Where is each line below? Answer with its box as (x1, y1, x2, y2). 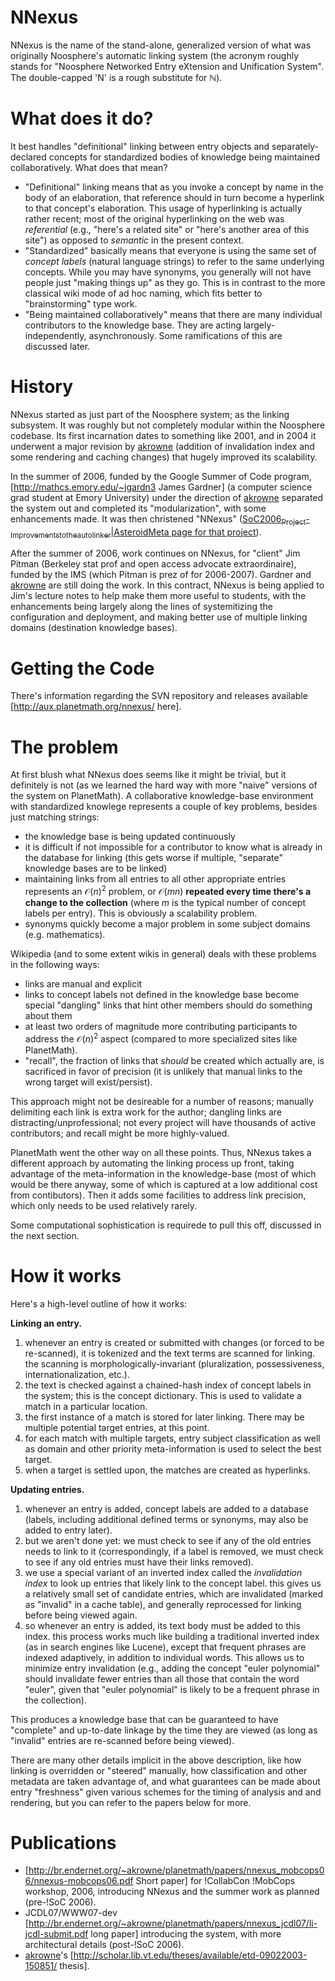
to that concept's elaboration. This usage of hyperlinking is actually (24, 202, 303, 214)
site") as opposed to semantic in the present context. (24, 234, 245, 246)
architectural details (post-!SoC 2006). (24, 1939, 185, 1951)
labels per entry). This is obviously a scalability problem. (24, 907, 258, 919)
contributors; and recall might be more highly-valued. (10, 1127, 230, 1139)
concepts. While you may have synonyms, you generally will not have (24, 266, 312, 278)
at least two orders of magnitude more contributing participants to (24, 1020, 298, 1032)
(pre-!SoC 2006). (24, 1896, 97, 1908)
